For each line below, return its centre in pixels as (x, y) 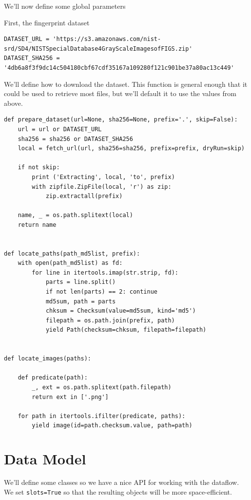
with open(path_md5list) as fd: (70, 263)
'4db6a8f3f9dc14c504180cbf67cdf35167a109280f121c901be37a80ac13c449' (119, 68)
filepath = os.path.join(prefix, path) (110, 320)
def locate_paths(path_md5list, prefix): (72, 253)
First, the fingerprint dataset (47, 22)
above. (13, 103)
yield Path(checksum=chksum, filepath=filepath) (126, 330)
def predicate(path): (53, 378)
